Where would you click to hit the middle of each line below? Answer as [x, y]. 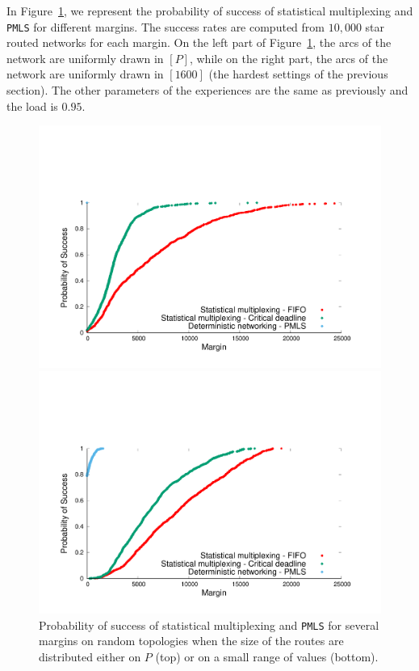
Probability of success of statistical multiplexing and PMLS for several [209, 625]
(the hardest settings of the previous [298, 74]
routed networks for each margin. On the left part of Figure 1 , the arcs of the [199, 42]
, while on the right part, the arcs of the [289, 58]
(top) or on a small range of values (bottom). [267, 656]
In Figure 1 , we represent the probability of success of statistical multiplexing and [210, 11]
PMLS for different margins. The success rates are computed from [166, 26]
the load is [32, 106]
